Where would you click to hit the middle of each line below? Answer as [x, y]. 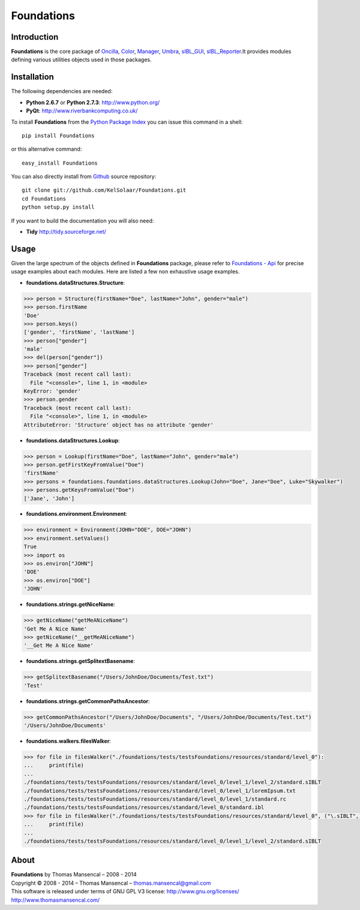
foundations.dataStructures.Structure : [76, 282]
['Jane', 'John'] [49, 498]
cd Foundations [44, 199]
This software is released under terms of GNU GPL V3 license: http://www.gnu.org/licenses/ [125, 891]
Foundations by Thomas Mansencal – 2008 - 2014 [74, 875]
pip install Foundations [58, 136]
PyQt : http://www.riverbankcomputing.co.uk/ [82, 111]
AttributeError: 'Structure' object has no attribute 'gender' [119, 425]
